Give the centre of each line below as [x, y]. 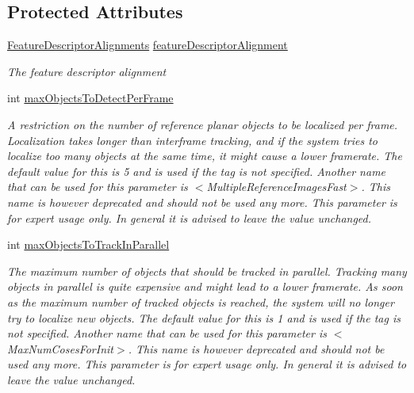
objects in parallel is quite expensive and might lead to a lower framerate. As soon [205, 286]
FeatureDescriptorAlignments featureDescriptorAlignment [148, 45]
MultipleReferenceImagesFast [276, 187]
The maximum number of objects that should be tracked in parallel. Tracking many [207, 271]
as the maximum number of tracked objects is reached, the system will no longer [201, 301]
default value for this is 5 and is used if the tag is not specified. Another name [197, 171]
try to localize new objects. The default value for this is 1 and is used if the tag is [204, 317]
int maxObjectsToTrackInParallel [88, 244]
